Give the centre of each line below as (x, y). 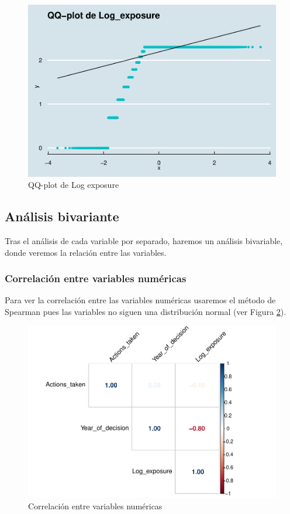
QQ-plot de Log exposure (74, 185)
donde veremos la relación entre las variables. (86, 252)
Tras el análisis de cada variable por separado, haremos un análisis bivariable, (144, 240)
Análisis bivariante (62, 216)
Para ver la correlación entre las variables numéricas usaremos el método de (140, 300)
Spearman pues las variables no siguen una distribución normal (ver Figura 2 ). (146, 311)
